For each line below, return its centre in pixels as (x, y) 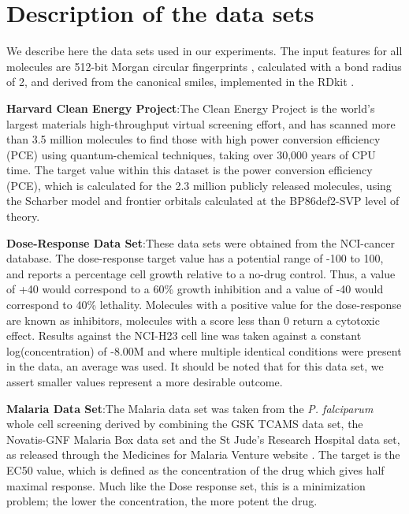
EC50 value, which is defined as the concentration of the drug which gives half (195, 469)
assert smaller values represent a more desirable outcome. (145, 382)
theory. (23, 216)
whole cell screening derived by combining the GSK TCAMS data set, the (185, 424)
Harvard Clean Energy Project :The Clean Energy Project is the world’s (191, 108)
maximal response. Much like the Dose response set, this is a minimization (186, 485)
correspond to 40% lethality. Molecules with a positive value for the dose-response (204, 305)
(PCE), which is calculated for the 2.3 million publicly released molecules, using (199, 185)
